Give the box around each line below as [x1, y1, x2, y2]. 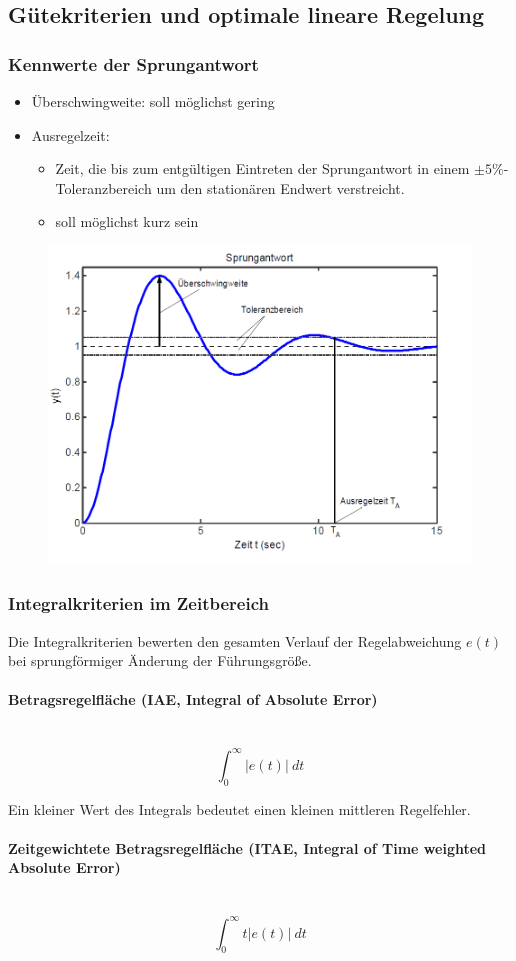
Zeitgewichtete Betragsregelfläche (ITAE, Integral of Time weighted [8, 837, 487, 858]
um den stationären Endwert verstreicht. [156, 177, 405, 198]
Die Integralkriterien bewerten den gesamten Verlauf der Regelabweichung [8, 630, 462, 651]
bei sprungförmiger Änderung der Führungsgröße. [8, 650, 312, 671]
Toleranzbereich [55, 177, 152, 198]
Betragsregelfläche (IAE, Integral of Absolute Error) [8, 689, 378, 710]
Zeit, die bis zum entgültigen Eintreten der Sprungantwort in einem [55, 158, 470, 179]
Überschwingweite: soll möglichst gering [31, 91, 275, 111]
